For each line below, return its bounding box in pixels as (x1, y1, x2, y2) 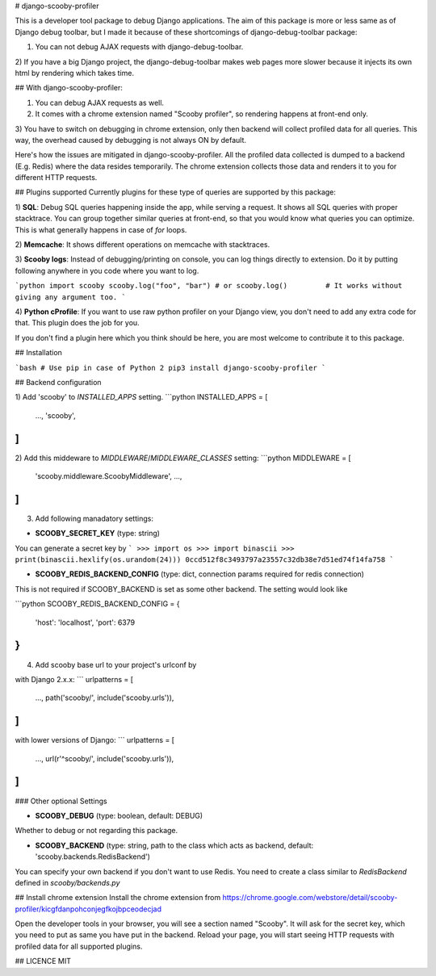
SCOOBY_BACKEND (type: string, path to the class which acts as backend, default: (35, 840, 314, 850)
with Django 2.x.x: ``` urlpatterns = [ (15, 674, 133, 684)
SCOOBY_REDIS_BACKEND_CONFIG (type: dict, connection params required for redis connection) (35, 569, 365, 579)
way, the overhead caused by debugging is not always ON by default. (15, 135, 246, 145)
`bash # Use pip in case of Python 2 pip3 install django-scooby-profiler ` (15, 363, 326, 372)
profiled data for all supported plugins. (15, 941, 143, 951)
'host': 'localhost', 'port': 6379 (35, 618, 136, 627)
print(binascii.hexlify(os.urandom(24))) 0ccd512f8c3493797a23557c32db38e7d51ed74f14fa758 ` (15, 555, 395, 564)
